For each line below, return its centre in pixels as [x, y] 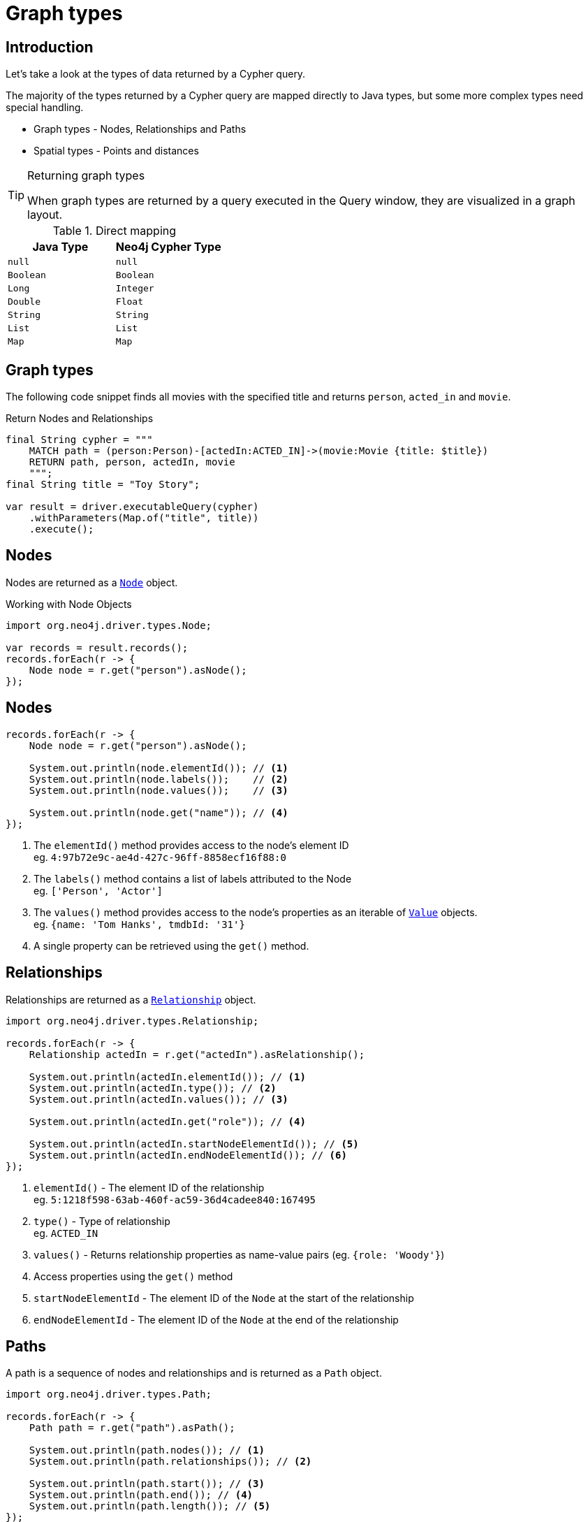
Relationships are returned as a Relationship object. [131, 999]
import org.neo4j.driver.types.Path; [109, 1394]
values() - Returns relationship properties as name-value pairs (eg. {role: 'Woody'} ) [239, 1254]
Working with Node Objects [69, 604]
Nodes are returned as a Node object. [92, 582]
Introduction [50, 47]
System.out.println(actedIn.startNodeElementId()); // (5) [194, 1144]
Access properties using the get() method [133, 1276]
